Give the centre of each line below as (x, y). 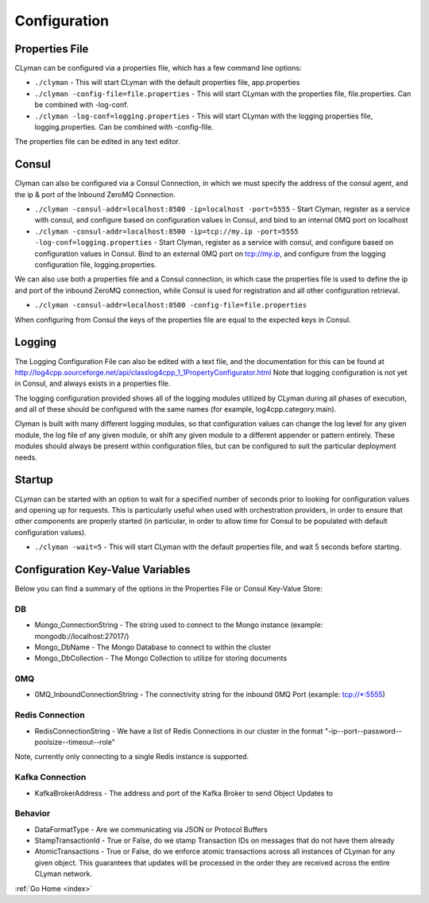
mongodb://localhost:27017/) (82, 636)
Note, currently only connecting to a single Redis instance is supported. (132, 757)
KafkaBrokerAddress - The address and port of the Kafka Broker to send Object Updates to (184, 793)
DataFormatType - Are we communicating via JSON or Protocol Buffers (151, 829)
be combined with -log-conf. (81, 105)
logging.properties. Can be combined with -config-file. (124, 127)
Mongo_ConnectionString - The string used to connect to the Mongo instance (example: (179, 625)
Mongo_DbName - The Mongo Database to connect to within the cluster (153, 647)
